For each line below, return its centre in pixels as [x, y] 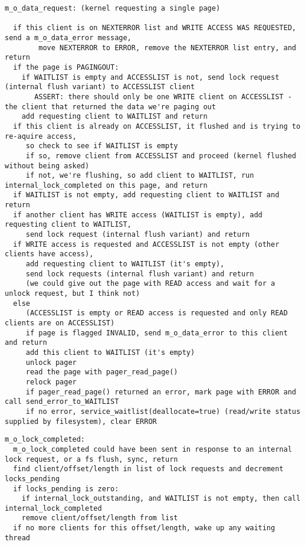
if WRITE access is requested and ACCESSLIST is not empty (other [146, 244]
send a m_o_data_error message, [68, 37]
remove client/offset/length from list [100, 518]
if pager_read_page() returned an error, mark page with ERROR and [161, 392]
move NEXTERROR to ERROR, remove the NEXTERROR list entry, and [167, 48]
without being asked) [47, 166]
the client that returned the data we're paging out [110, 107]
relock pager [51, 382]
